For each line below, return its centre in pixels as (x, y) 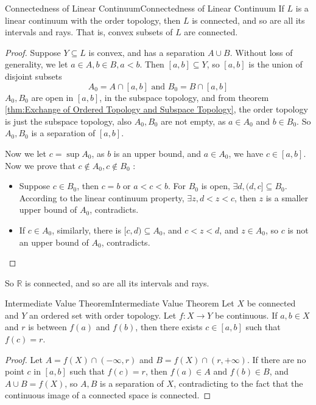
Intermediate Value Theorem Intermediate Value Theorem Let (120, 303)
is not (298, 230)
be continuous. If (246, 315)
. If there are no (276, 359)
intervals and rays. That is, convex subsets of (89, 32)
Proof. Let (24, 359)
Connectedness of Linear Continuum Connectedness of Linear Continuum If (145, 8)
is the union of (276, 64)
